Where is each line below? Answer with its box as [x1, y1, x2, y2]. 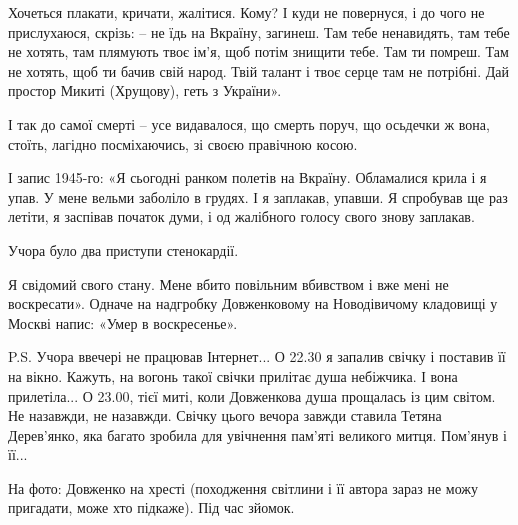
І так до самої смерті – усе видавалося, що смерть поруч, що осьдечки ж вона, [8, 113, 490, 134]
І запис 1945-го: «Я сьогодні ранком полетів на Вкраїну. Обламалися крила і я [8, 167, 487, 188]
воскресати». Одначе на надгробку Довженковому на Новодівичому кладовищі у [8, 293, 498, 314]
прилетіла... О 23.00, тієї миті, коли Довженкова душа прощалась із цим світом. [8, 385, 496, 406]
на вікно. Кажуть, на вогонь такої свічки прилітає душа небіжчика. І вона [8, 365, 458, 386]
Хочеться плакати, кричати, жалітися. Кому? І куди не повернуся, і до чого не [8, 2, 485, 22]
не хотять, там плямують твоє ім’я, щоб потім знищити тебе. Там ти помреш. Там [8, 41, 509, 62]
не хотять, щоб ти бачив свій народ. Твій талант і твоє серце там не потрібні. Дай [8, 60, 509, 81]
